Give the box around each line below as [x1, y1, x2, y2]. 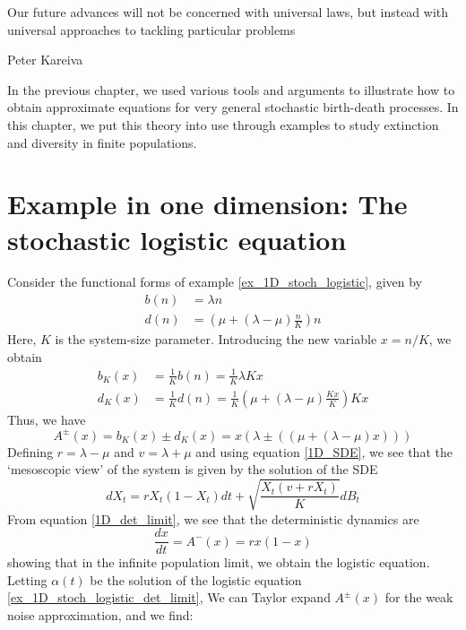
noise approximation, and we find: [7, 605, 194, 624]
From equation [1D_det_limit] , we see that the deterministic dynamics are [7, 509, 419, 528]
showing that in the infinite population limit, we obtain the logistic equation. [7, 553, 430, 572]
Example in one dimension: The [7, 186, 408, 222]
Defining [7, 442, 54, 461]
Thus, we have [7, 410, 86, 428]
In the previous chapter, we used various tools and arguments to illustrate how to [7, 80, 455, 99]
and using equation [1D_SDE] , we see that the [195, 442, 453, 461]
